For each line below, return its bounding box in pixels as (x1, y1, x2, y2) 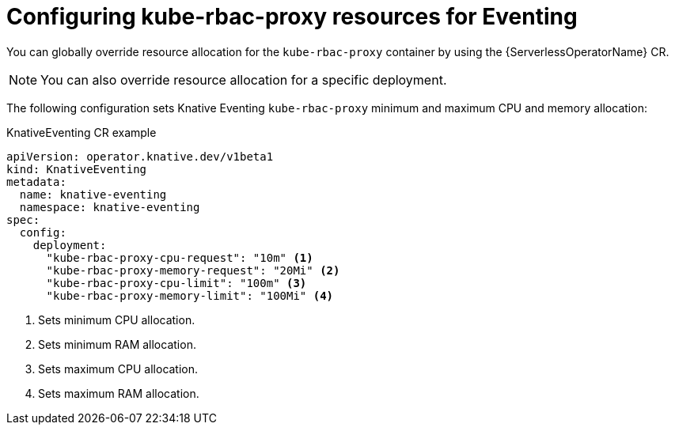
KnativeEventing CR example (6, 125, 157, 139)
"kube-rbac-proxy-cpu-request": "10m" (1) (46, 251, 313, 264)
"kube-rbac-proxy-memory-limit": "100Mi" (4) (46, 289, 334, 302)
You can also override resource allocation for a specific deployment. (40, 71, 447, 88)
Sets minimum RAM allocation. (38, 337, 196, 351)
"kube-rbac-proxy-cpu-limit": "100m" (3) (46, 276, 307, 289)
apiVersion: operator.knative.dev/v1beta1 (6, 149, 274, 163)
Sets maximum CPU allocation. (38, 361, 199, 376)
